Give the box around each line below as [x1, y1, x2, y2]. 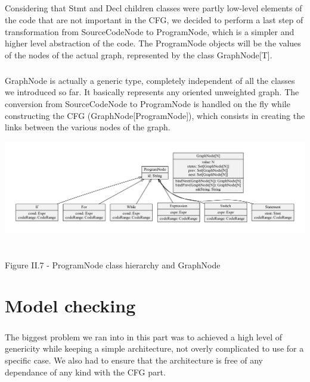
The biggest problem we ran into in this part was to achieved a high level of [5, 330, 283, 343]
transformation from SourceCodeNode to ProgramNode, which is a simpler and [5, 25, 294, 37]
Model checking [5, 293, 136, 318]
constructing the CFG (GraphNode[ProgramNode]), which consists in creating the [5, 109, 305, 121]
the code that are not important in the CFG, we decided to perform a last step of [5, 13, 303, 26]
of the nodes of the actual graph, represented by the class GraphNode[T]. [5, 48, 272, 61]
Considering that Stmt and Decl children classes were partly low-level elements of [5, 2, 302, 14]
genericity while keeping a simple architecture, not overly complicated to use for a [5, 342, 304, 355]
